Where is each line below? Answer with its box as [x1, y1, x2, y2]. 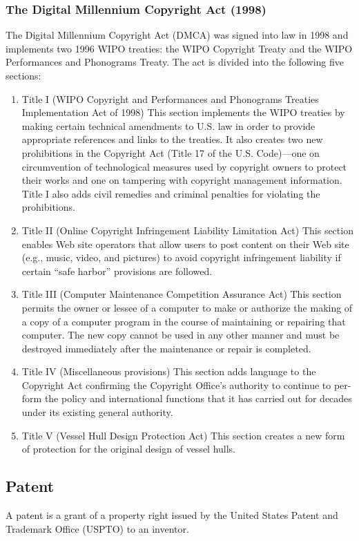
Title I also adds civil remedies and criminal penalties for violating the [21, 186, 320, 200]
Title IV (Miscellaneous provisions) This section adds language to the [21, 364, 316, 379]
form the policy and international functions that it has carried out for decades [21, 391, 352, 406]
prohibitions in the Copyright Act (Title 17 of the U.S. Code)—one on [21, 145, 320, 160]
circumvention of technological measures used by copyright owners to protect [21, 159, 347, 173]
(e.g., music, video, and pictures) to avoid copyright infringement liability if [21, 250, 341, 265]
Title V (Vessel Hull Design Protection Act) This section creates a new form [21, 428, 345, 442]
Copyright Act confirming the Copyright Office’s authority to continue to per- [21, 377, 351, 392]
